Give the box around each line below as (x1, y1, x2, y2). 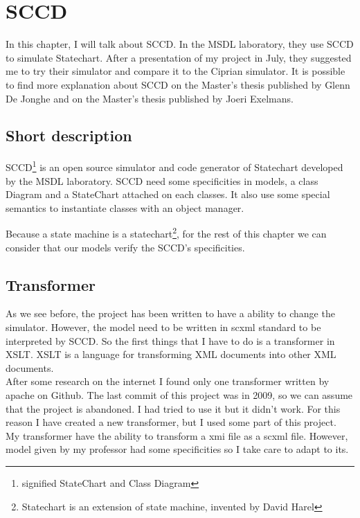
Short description (6, 125, 132, 146)
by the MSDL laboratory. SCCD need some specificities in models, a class (6, 173, 318, 188)
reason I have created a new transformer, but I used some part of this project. (6, 415, 336, 429)
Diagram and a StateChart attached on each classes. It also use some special (6, 187, 330, 202)
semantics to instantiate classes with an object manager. (6, 200, 244, 215)
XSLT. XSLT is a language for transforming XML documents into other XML (6, 347, 336, 361)
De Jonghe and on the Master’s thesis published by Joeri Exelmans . (6, 91, 294, 105)
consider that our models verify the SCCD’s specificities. (6, 240, 245, 254)
